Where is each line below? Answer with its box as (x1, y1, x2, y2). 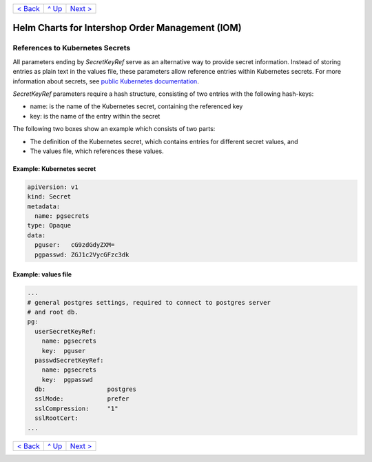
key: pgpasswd (41, 376, 93, 383)
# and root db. (27, 308, 79, 316)
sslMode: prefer (34, 395, 130, 403)
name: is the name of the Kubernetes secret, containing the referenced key (30, 102, 243, 110)
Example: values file (12, 270, 72, 279)
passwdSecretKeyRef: (34, 356, 104, 364)
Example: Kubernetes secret (12, 164, 96, 172)
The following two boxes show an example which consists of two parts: (12, 125, 216, 133)
